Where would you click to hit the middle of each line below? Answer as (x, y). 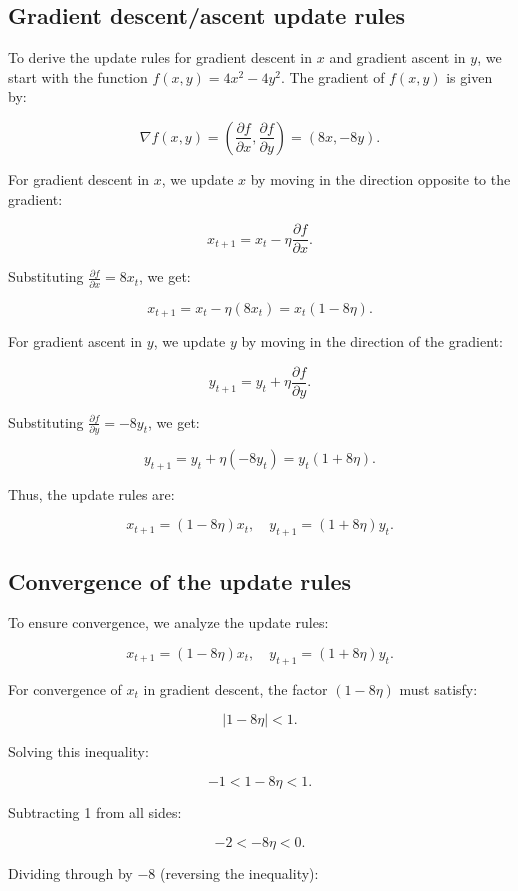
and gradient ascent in (397, 57)
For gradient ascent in (75, 341)
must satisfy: (438, 688)
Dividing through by (70, 872)
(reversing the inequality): (239, 872)
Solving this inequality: (78, 751)
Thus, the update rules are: (91, 493)
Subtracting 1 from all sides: (95, 811)
